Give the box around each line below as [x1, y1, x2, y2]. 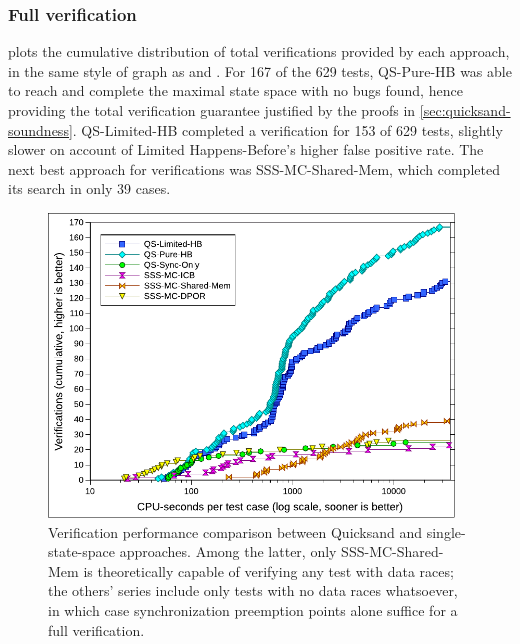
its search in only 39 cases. [8, 178, 171, 199]
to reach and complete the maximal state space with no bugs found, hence [8, 80, 463, 101]
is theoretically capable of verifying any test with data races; [83, 560, 454, 581]
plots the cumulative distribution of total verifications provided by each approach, [8, 41, 510, 62]
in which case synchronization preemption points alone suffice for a [48, 599, 458, 620]
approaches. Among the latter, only [119, 541, 337, 562]
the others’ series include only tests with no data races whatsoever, [48, 580, 458, 601]
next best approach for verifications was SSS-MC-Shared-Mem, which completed [8, 158, 500, 179]
